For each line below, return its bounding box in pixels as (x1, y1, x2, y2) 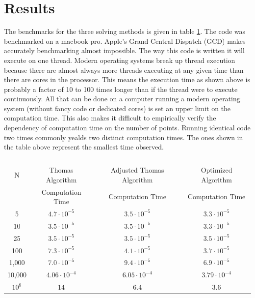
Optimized (201, 165, 232, 175)
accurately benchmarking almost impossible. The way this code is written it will (4, 45, 245, 56)
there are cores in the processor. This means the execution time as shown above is (4, 74, 250, 85)
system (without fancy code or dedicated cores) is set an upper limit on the (4, 103, 231, 113)
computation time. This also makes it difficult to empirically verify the (4, 113, 216, 123)
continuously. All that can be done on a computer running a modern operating (4, 93, 240, 104)
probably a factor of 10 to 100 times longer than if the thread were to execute (4, 84, 238, 94)
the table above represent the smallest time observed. (4, 142, 164, 152)
